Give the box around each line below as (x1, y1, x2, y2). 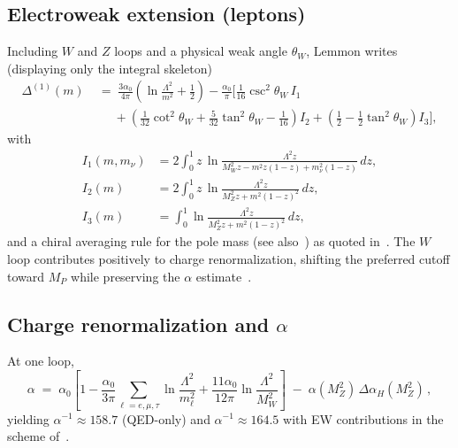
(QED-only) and (121, 409, 210, 428)
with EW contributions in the (283, 409, 444, 428)
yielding (7, 409, 50, 428)
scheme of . (7, 427, 70, 445)
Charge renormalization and (7, 310, 270, 337)
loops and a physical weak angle (114, 42, 287, 60)
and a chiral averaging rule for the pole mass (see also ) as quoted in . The (7, 232, 416, 251)
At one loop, (7, 351, 74, 370)
